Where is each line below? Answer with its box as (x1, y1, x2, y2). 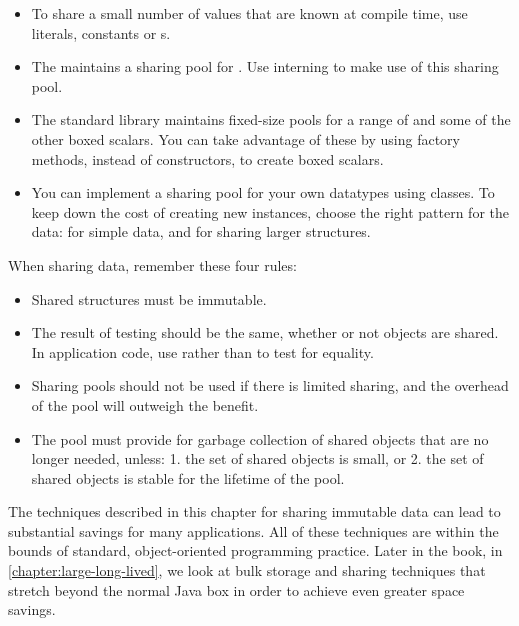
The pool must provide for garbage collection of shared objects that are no (31, 428, 489, 449)
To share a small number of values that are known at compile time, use (31, 3, 468, 23)
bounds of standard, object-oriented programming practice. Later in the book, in (8, 540, 503, 561)
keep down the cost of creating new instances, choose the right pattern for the (31, 201, 509, 222)
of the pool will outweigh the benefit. (31, 394, 259, 415)
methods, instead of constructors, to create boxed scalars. (31, 148, 384, 169)
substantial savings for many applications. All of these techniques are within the (8, 520, 499, 541)
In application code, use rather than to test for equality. (31, 341, 374, 362)
